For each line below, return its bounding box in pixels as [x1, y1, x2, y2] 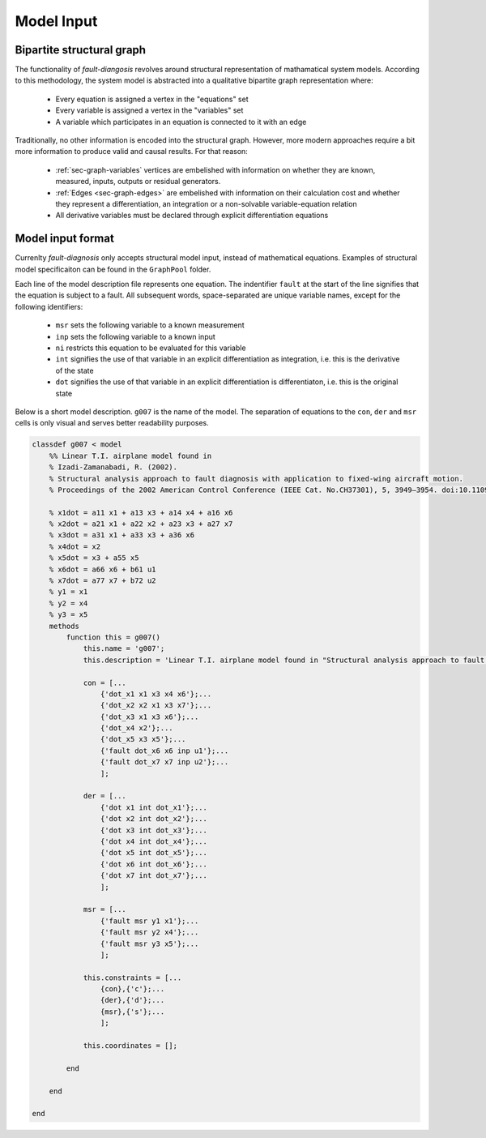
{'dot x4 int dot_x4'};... [100, 837, 208, 846]
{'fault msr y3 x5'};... [100, 939, 199, 948]
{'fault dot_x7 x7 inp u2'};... [100, 758, 229, 767]
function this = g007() [66, 632, 161, 642]
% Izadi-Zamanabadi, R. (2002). [49, 463, 178, 472]
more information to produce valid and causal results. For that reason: [15, 147, 249, 156]
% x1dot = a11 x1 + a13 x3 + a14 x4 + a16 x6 [49, 507, 233, 517]
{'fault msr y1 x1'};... [100, 916, 199, 926]
